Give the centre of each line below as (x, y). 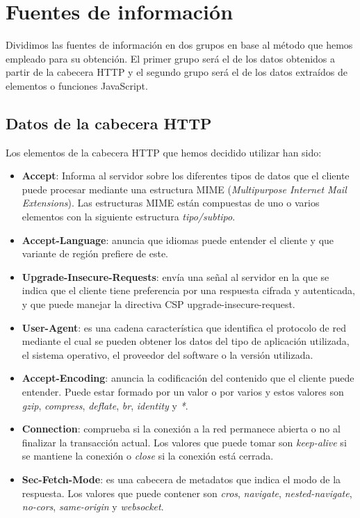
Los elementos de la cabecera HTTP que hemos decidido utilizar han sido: (164, 152)
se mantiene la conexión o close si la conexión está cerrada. (148, 456)
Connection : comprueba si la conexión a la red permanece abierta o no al (181, 429)
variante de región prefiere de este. (95, 253)
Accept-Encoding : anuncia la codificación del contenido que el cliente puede (188, 378)
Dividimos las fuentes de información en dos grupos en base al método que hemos (179, 45)
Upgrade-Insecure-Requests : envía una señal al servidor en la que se (175, 276)
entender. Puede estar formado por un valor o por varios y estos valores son (183, 392)
